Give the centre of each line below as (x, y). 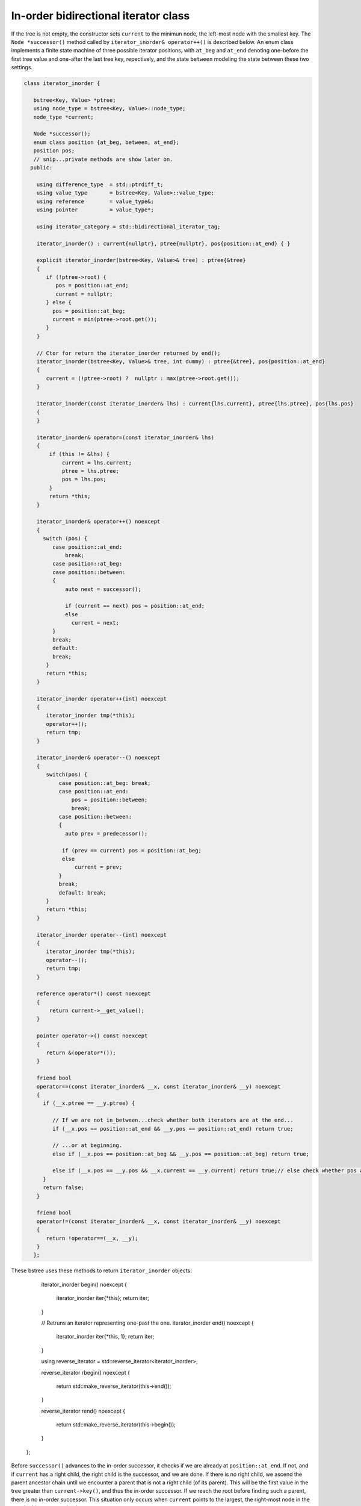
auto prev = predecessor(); (106, 833)
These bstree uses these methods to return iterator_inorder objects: (101, 1270)
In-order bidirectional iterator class (100, 16)
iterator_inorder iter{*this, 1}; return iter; (105, 1337)
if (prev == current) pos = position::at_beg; (131, 850)
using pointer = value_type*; (95, 210)
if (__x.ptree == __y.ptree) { (89, 1103)
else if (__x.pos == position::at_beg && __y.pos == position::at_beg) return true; (181, 1154)
